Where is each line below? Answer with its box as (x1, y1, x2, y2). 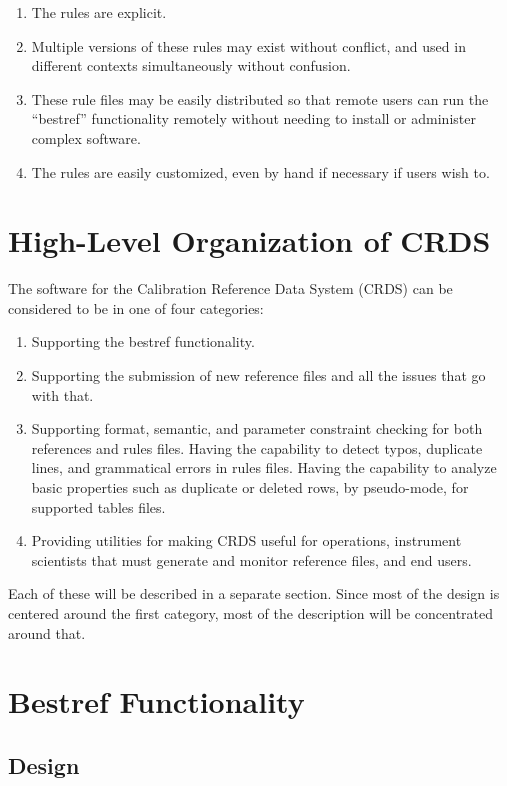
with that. (31, 384, 94, 405)
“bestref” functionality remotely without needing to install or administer (31, 108, 476, 129)
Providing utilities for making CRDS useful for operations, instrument (31, 530, 462, 551)
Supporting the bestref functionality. (31, 331, 255, 352)
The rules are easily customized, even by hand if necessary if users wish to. (31, 161, 490, 182)
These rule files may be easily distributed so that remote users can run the (31, 88, 489, 109)
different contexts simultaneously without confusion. (31, 55, 351, 76)
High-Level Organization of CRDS (8, 220, 491, 261)
